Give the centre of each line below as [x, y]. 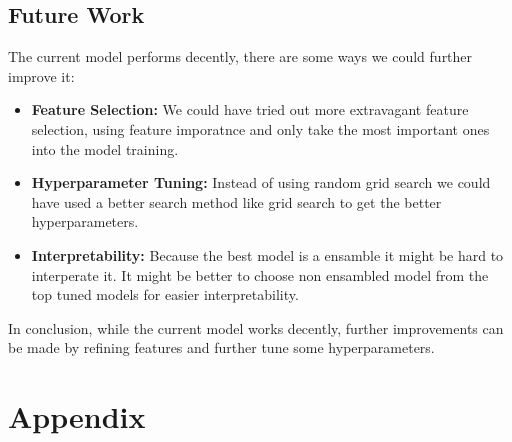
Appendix [77, 416]
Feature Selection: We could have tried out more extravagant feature [250, 109]
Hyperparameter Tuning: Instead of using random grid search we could [261, 182]
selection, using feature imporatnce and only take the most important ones [260, 128]
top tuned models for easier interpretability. [165, 294]
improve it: [41, 75]
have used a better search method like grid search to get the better [236, 201]
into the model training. [105, 148]
